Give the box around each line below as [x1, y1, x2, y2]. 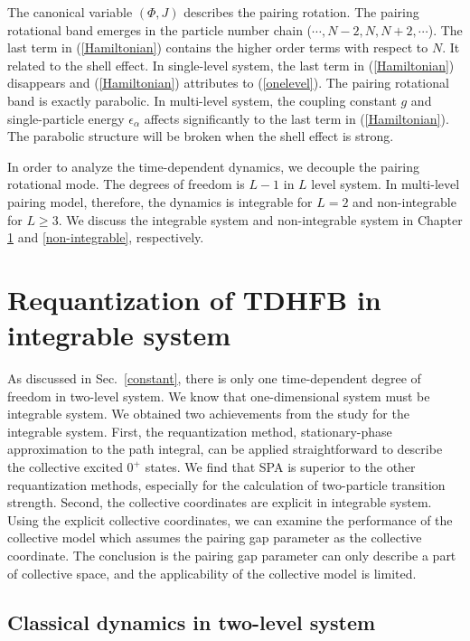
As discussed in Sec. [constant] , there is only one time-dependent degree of [7, 369, 421, 388]
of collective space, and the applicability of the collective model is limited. [7, 563, 417, 582]
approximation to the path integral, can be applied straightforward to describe [7, 439, 443, 458]
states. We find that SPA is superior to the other [145, 457, 416, 476]
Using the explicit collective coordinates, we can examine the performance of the [7, 510, 453, 529]
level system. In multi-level [311, 174, 460, 193]
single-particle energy [7, 108, 125, 127]
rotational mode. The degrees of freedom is [7, 174, 245, 193]
